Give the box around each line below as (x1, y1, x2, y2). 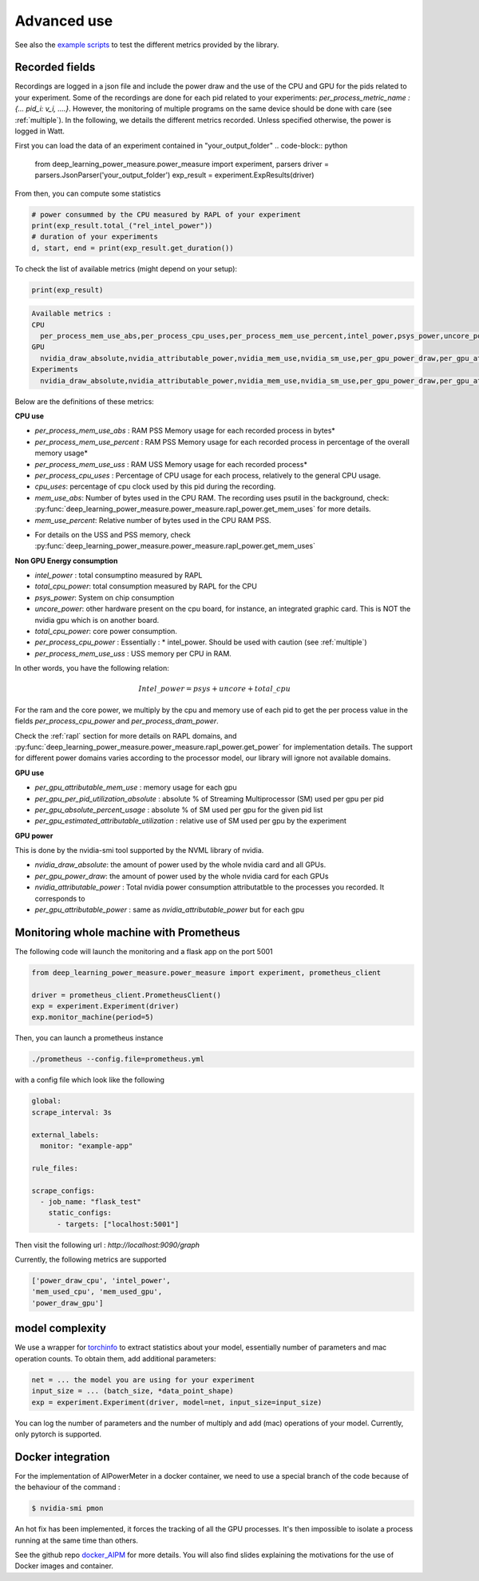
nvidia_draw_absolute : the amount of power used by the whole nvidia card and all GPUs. (34, 860, 327, 870)
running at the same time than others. (14, 1535, 139, 1545)
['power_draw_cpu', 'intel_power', (31, 1276, 171, 1286)
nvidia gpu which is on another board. (34, 615, 160, 624)
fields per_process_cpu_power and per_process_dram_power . (14, 716, 219, 726)
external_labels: (31, 1130, 100, 1139)
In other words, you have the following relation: (14, 664, 169, 673)
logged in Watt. (14, 126, 65, 136)
